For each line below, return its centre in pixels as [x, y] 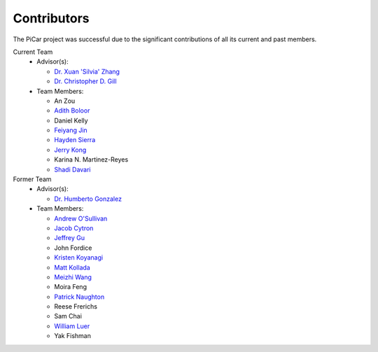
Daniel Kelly [71, 120]
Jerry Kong [70, 150]
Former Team [32, 179]
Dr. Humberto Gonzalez [88, 199]
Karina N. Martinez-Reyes [91, 160]
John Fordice [73, 248]
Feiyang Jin [71, 130]
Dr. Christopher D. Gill [85, 81]
